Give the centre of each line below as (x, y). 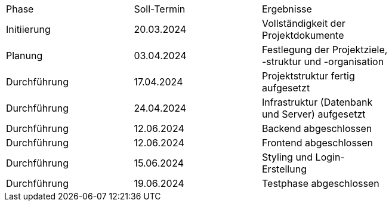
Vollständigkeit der (304, 23)
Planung (24, 56)
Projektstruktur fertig (308, 76)
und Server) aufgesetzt (314, 114)
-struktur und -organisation (323, 62)
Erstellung (284, 169)
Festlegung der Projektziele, (325, 50)
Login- (330, 157)
